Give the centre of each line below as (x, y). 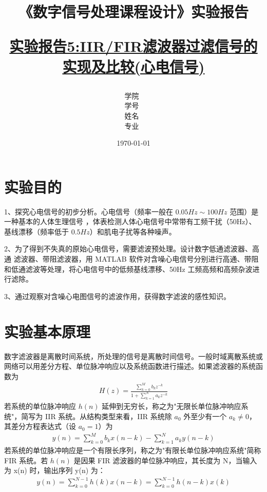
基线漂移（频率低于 (36, 231)
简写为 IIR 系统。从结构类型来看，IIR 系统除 (97, 416)
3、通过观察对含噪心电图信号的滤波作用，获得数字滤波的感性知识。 (117, 296)
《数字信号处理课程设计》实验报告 (133, 12)
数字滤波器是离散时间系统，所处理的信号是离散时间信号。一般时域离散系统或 (133, 356)
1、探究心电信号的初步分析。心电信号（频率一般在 (89, 211)
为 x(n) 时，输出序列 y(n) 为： (55, 470)
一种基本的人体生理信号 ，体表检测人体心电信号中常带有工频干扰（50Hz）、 (130, 221)
